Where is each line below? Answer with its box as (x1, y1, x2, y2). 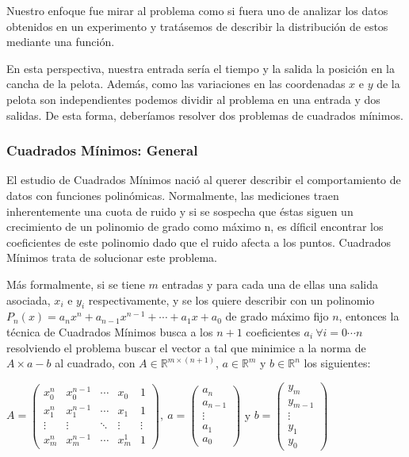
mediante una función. (6, 33, 115, 50)
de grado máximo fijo (225, 308, 329, 325)
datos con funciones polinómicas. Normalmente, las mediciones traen (6, 186, 339, 203)
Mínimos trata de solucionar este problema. (6, 249, 217, 266)
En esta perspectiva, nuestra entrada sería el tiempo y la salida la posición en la (6, 60, 396, 76)
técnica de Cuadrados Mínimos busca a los (6, 323, 213, 340)
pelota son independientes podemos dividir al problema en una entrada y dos (6, 90, 380, 107)
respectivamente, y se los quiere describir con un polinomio (88, 291, 375, 308)
